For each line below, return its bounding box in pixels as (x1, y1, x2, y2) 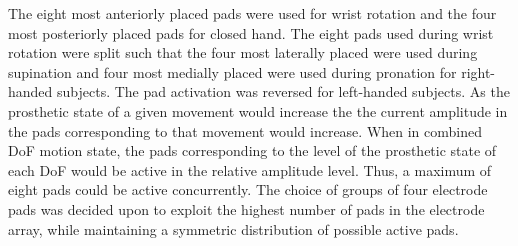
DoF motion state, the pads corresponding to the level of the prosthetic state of (8, 140, 497, 161)
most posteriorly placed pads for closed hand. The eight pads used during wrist (8, 22, 494, 43)
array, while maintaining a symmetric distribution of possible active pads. (8, 218, 459, 239)
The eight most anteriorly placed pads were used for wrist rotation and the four (8, 3, 497, 23)
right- (461, 61, 496, 82)
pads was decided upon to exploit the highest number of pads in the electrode (8, 198, 485, 219)
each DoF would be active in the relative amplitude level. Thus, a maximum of (8, 159, 492, 180)
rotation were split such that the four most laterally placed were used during (8, 42, 478, 63)
